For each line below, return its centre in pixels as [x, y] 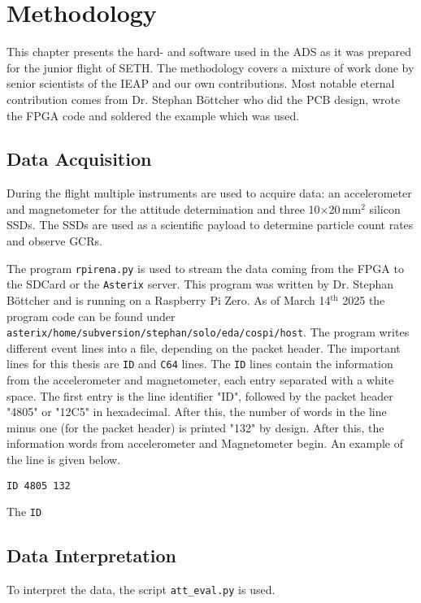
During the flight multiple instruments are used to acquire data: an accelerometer [209, 193]
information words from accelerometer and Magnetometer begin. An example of [205, 443]
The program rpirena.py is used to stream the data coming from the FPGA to [205, 268]
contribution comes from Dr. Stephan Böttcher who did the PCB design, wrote [204, 99]
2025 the [364, 299]
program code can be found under [91, 316]
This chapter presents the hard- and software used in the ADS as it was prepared [209, 52]
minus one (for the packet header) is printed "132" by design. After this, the [195, 427]
